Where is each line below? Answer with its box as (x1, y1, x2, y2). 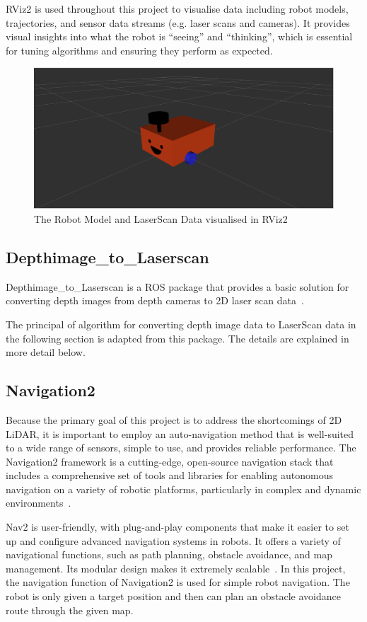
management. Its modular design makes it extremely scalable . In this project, (6, 560, 346, 575)
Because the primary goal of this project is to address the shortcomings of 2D (6, 412, 342, 427)
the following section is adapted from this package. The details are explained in (6, 330, 349, 345)
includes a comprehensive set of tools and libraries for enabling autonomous (6, 468, 334, 483)
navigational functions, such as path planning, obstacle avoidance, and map (6, 547, 332, 562)
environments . (6, 495, 71, 510)
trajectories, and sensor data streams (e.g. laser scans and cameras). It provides (6, 15, 350, 30)
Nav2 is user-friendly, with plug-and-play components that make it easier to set (6, 519, 349, 534)
